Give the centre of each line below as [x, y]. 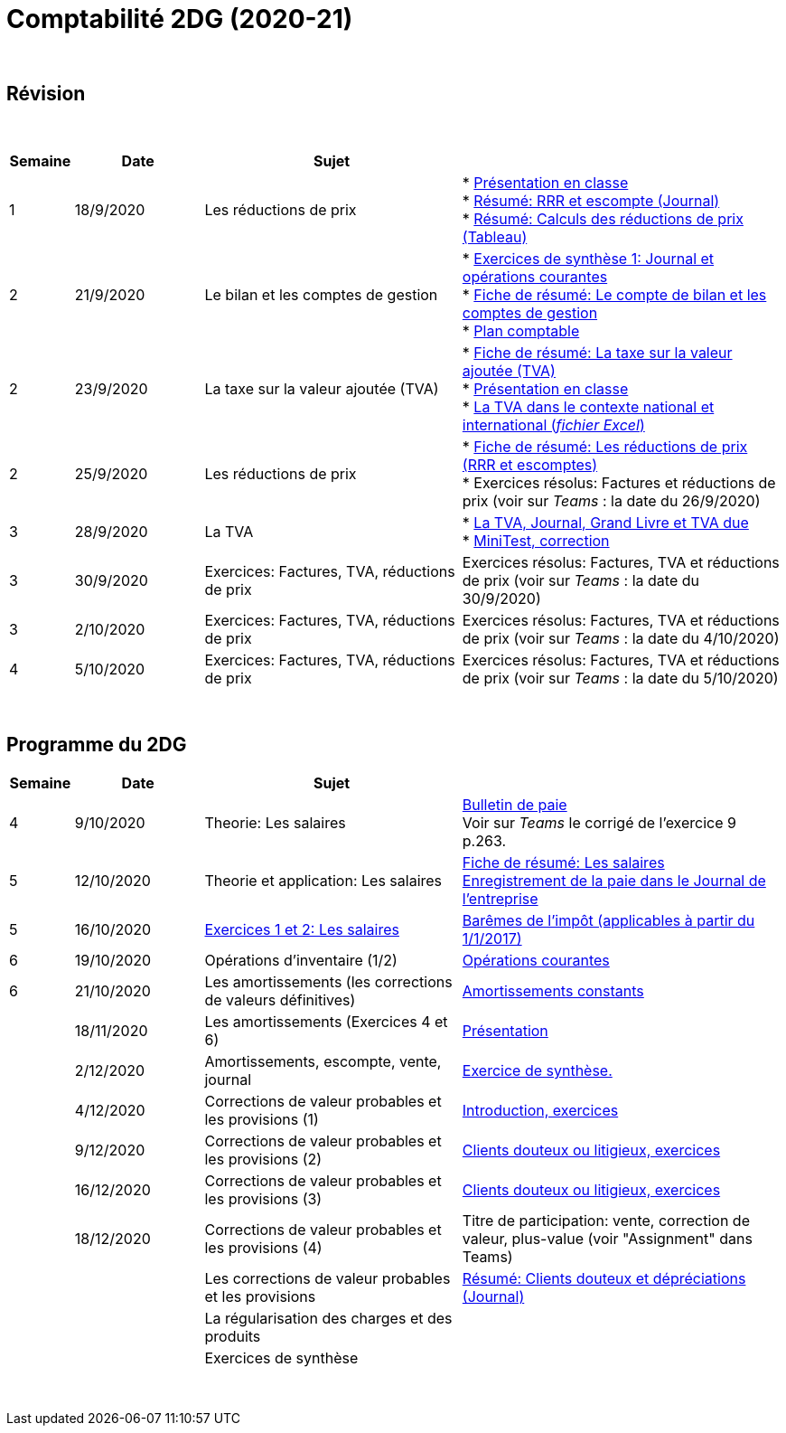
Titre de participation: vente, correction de [606, 1221]
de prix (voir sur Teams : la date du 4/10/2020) [621, 638]
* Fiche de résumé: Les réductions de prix [605, 446]
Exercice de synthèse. [537, 1071]
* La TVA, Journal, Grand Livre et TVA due [605, 522]
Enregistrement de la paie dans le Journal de [614, 881]
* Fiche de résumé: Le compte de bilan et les [614, 294]
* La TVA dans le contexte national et [588, 406]
